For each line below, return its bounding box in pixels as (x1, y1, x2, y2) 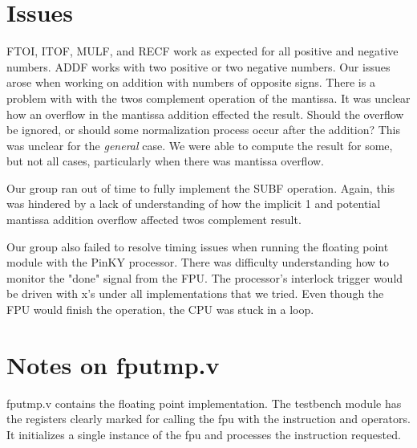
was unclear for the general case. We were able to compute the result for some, (6, 136, 393, 153)
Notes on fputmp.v (6, 348, 220, 381)
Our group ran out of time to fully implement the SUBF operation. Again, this (6, 179, 395, 196)
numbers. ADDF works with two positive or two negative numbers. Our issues (6, 58, 391, 75)
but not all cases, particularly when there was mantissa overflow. (6, 153, 325, 169)
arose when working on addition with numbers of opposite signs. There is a (6, 74, 375, 91)
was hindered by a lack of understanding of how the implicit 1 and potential (6, 195, 381, 212)
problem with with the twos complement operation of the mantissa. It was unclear (6, 89, 411, 106)
